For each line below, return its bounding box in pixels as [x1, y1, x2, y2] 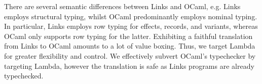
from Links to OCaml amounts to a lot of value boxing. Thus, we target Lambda [4, 40, 255, 51]
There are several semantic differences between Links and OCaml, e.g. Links [4, 1, 241, 11]
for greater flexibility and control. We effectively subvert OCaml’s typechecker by [4, 50, 256, 61]
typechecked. [4, 70, 44, 81]
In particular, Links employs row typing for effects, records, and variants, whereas [4, 21, 258, 31]
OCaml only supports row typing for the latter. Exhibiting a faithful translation [4, 30, 253, 41]
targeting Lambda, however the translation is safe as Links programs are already [4, 60, 254, 71]
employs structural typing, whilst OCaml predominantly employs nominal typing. [4, 11, 257, 21]
